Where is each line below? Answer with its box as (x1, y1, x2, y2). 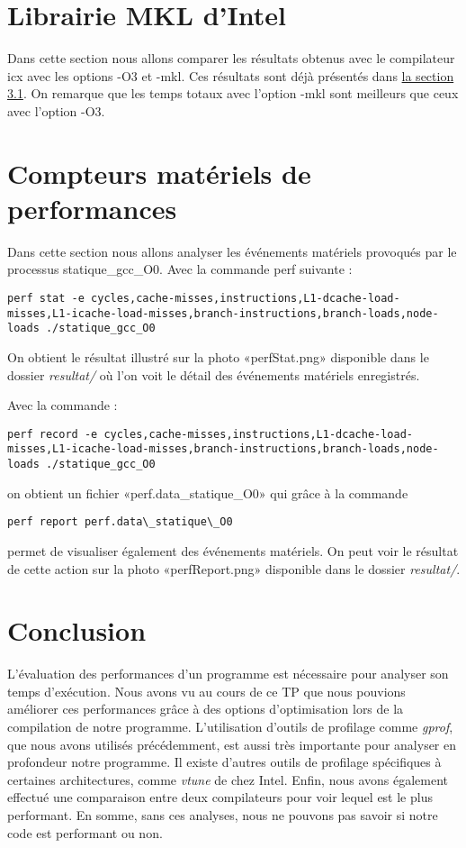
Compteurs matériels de (7, 154, 311, 191)
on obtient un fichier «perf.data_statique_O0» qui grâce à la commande (7, 483, 408, 502)
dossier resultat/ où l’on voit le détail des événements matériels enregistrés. (7, 365, 420, 384)
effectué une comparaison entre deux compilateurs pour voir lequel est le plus (7, 788, 433, 807)
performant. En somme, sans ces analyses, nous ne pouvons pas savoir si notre (7, 806, 438, 825)
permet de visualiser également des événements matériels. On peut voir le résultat (7, 541, 459, 560)
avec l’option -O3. (7, 101, 105, 120)
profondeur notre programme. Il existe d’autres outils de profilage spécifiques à (7, 752, 442, 771)
